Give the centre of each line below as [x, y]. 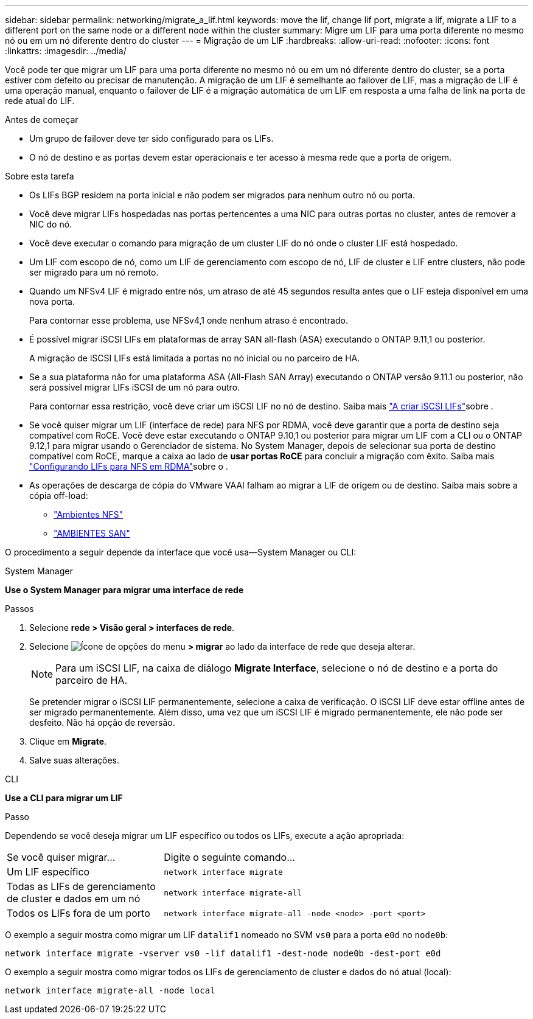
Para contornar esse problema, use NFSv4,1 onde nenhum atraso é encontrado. [189, 320]
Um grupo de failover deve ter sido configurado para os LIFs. [152, 138]
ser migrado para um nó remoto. [94, 272]
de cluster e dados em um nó [74, 899]
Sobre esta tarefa [40, 176]
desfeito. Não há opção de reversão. [102, 722]
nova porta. [52, 301]
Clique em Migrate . [68, 741]
